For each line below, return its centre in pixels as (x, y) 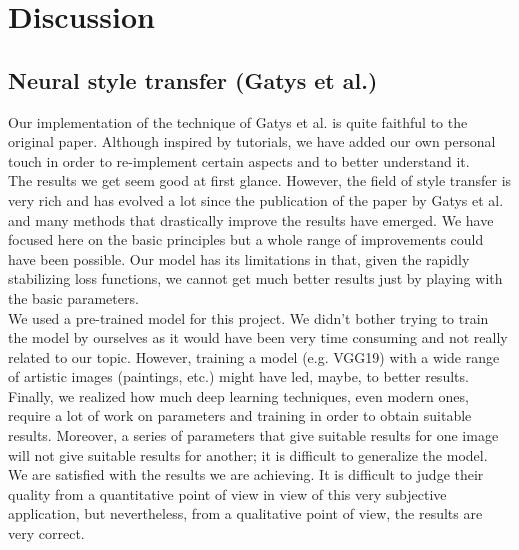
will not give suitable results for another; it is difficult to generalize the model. (248, 454)
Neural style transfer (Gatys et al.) (193, 79)
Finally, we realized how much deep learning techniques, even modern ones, (238, 395)
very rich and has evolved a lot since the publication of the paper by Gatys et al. (256, 199)
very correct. (46, 533)
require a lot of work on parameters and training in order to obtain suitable (240, 415)
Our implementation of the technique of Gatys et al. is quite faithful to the (238, 121)
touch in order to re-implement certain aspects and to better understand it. (239, 160)
